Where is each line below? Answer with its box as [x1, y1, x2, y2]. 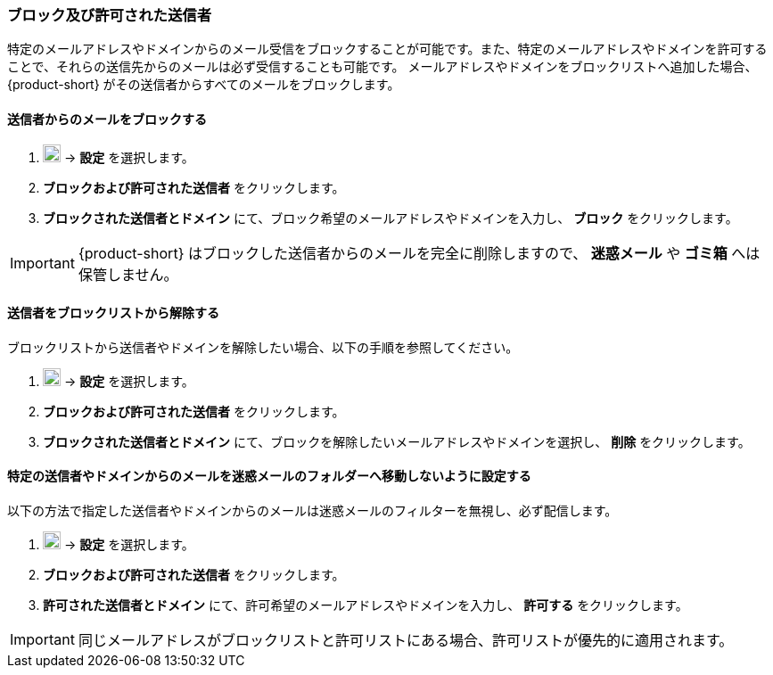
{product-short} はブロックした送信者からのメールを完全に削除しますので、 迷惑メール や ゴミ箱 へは [78, 243, 761, 262]
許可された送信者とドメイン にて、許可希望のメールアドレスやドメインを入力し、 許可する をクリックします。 [43, 597, 688, 613]
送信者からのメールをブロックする [7, 111, 207, 127]
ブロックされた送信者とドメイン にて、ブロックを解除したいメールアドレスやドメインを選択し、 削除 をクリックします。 [43, 433, 751, 449]
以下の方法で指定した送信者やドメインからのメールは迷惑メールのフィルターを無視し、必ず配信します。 [7, 503, 618, 519]
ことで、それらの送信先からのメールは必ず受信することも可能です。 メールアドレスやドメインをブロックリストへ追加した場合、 [7, 59, 758, 75]
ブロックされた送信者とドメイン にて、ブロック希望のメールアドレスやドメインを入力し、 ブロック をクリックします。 [43, 210, 738, 226]
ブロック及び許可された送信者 [7, 6, 212, 24]
